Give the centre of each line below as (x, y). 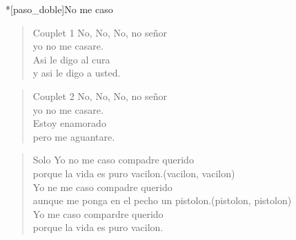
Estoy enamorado (69, 123)
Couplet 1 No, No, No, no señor (100, 32)
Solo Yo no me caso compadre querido (113, 160)
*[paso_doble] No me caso (59, 9)
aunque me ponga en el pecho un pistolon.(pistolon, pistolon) (162, 200)
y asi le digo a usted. (77, 73)
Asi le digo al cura (71, 59)
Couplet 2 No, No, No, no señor (100, 96)
